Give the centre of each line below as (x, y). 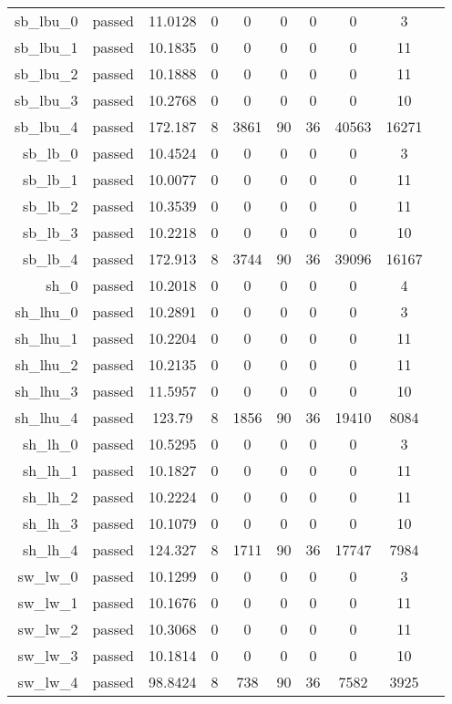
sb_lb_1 (50, 179)
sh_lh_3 (50, 523)
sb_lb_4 (50, 259)
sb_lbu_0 (46, 21)
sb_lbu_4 (46, 126)
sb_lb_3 (50, 232)
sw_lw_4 (48, 682)
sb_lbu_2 (46, 73)
